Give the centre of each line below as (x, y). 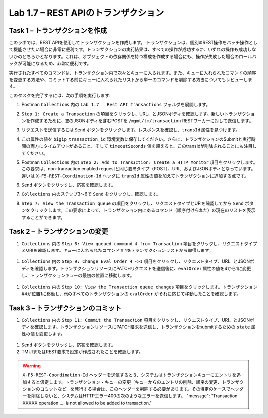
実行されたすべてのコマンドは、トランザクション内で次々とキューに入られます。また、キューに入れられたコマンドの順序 (133, 73)
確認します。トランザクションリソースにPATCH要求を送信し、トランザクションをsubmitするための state (142, 327)
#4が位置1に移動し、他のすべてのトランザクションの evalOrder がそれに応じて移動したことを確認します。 (131, 294)
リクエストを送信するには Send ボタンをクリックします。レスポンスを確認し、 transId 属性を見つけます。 (131, 130)
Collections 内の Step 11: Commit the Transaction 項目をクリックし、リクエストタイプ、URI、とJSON (136, 320)
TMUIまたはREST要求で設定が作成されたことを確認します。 (82, 352)
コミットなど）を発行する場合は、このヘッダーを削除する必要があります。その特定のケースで (135, 389)
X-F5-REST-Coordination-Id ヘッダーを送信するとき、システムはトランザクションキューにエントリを (130, 375)
